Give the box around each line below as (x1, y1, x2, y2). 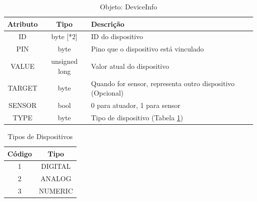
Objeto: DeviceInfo (100, 1, 157, 11)
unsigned (51, 56, 78, 66)
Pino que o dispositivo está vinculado (91, 44, 204, 54)
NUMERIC (39, 186, 73, 196)
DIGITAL (41, 161, 71, 171)
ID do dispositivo (91, 31, 143, 42)
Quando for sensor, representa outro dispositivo (91, 78, 235, 88)
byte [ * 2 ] (51, 31, 78, 42)
